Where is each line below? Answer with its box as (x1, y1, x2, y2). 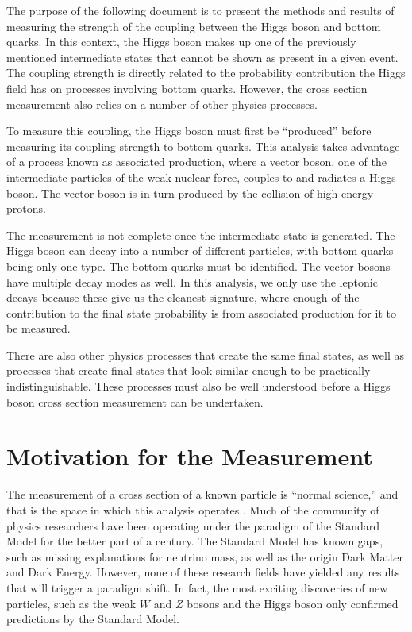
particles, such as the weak (6, 595, 137, 611)
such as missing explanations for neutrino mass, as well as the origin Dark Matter (6, 548, 404, 565)
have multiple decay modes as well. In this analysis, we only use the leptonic (6, 273, 378, 290)
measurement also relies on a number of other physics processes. (6, 95, 318, 112)
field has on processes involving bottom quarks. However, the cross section (6, 79, 368, 96)
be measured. (6, 320, 71, 337)
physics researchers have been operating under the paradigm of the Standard (6, 517, 379, 534)
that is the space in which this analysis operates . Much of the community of (6, 501, 379, 518)
